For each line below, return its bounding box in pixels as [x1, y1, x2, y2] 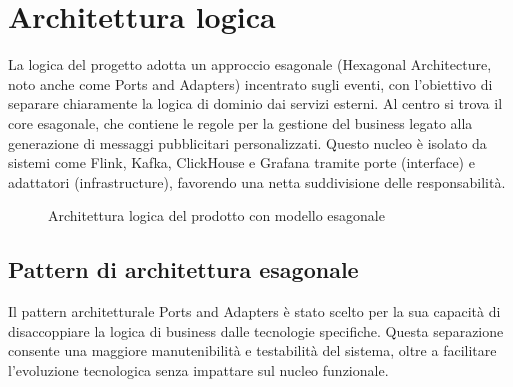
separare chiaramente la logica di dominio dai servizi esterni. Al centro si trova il [8, 93, 503, 114]
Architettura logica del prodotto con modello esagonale [48, 205, 385, 226]
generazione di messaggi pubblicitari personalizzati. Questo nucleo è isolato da [8, 132, 487, 153]
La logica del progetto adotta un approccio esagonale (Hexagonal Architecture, [8, 54, 492, 75]
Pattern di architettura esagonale [8, 254, 359, 285]
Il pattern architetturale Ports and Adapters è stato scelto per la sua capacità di [8, 301, 501, 322]
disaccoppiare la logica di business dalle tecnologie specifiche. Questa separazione [8, 320, 504, 341]
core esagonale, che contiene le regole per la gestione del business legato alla [8, 112, 473, 133]
